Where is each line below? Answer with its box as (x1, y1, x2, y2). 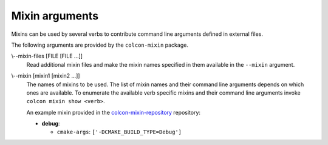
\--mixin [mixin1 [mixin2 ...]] (11, 72, 80, 79)
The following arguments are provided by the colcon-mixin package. (11, 41, 188, 49)
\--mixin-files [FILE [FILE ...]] (11, 52, 83, 60)
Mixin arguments (11, 9, 99, 22)
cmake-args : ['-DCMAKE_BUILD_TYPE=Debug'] (56, 128, 182, 136)
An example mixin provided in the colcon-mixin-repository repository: (26, 109, 200, 116)
